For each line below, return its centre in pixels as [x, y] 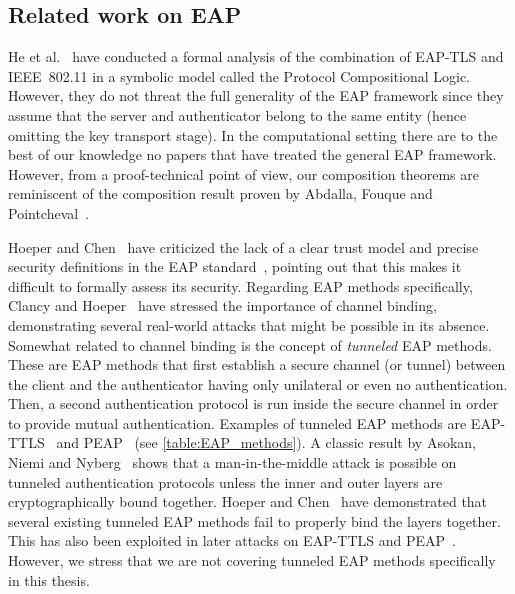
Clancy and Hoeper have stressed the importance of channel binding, [222, 305]
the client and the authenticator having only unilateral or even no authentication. [258, 383]
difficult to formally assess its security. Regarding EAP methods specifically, [240, 285]
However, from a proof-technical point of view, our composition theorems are [243, 173]
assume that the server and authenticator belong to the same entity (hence [237, 114]
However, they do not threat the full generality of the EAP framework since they [256, 95]
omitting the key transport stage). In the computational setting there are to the [253, 134]
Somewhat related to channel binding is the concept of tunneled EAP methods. [250, 344]
